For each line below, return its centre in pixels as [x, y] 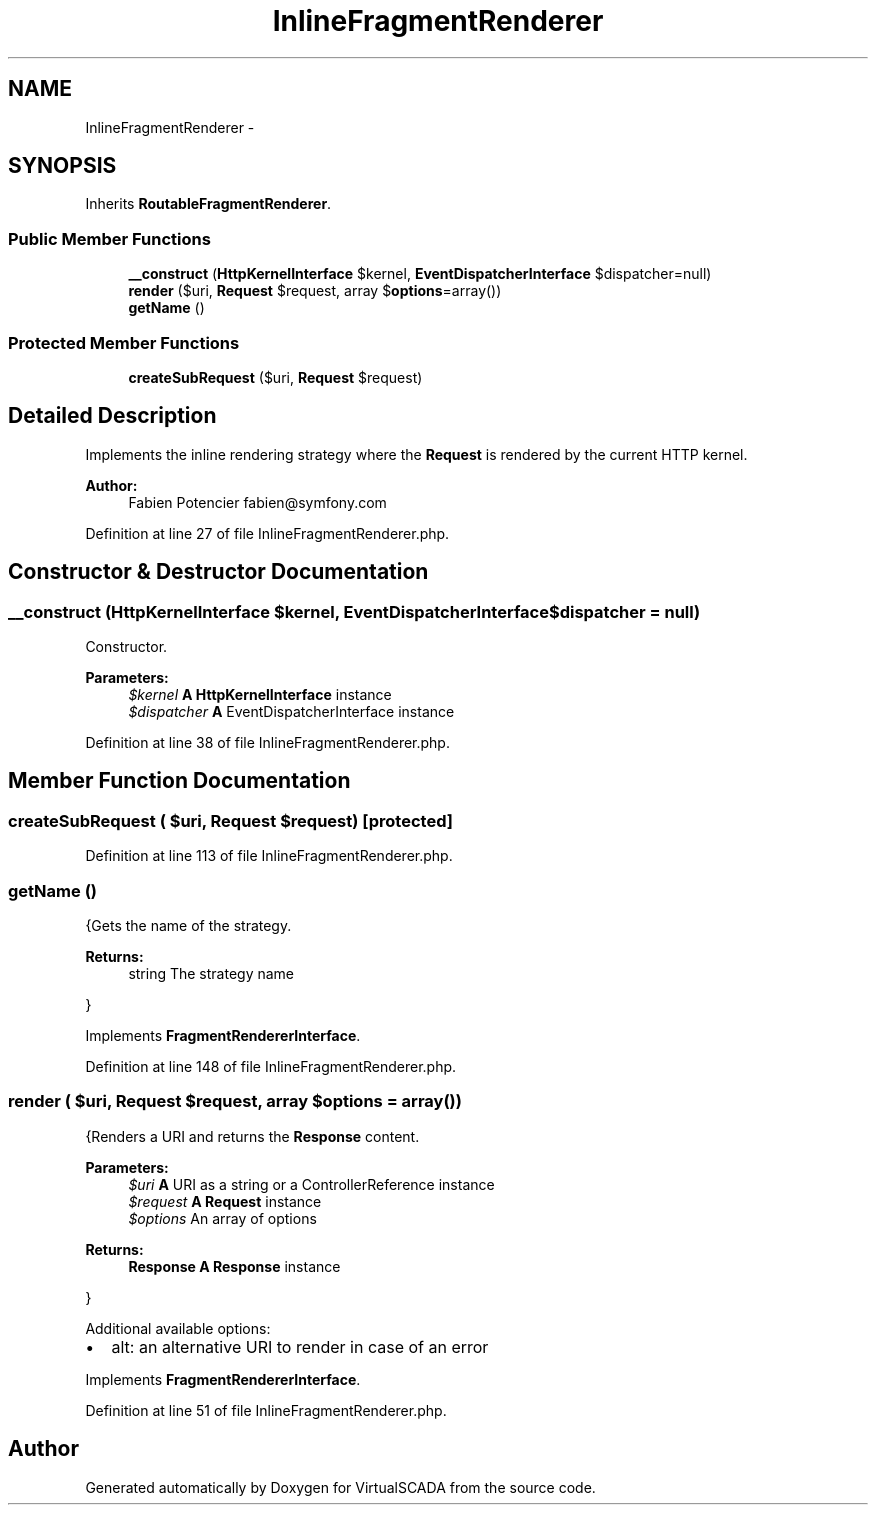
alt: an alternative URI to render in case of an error [300, 1346]
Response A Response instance [234, 1266]
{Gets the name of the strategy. [188, 925]
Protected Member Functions [124, 342]
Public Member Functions [109, 238]
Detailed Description [112, 416]
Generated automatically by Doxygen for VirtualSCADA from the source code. [340, 1487]
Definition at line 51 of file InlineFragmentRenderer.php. [266, 1410]
